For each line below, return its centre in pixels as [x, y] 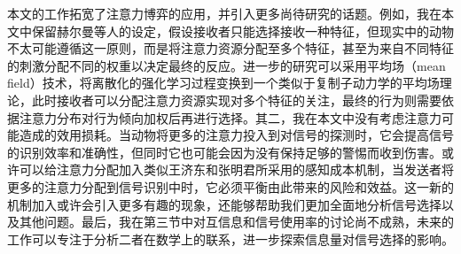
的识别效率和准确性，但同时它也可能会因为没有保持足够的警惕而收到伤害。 [224, 152]
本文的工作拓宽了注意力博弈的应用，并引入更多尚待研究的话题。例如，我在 [224, 13]
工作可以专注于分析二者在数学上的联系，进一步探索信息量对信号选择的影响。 [230, 239]
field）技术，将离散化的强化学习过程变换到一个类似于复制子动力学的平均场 [223, 83]
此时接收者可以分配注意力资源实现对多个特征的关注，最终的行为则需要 [236, 100]
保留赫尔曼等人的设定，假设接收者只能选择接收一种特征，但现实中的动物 [242, 31]
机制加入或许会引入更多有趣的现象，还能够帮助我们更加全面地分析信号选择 [224, 204]
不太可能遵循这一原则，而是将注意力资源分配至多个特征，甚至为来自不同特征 [230, 48]
